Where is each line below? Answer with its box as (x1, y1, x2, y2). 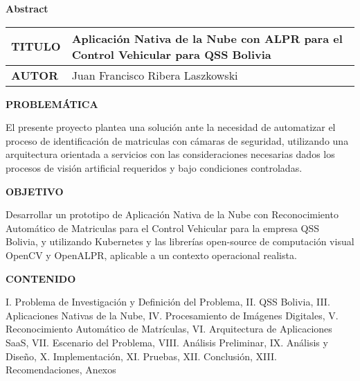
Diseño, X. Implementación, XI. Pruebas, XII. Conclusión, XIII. (6, 348, 277, 363)
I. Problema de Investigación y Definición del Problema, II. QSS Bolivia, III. (6, 294, 330, 309)
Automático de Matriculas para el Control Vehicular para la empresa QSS (6, 220, 320, 235)
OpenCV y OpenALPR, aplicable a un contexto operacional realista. (6, 247, 297, 262)
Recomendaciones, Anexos (6, 362, 116, 377)
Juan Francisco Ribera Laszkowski (71, 67, 238, 83)
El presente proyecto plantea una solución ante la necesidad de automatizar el (6, 120, 336, 134)
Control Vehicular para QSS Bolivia (71, 46, 271, 62)
